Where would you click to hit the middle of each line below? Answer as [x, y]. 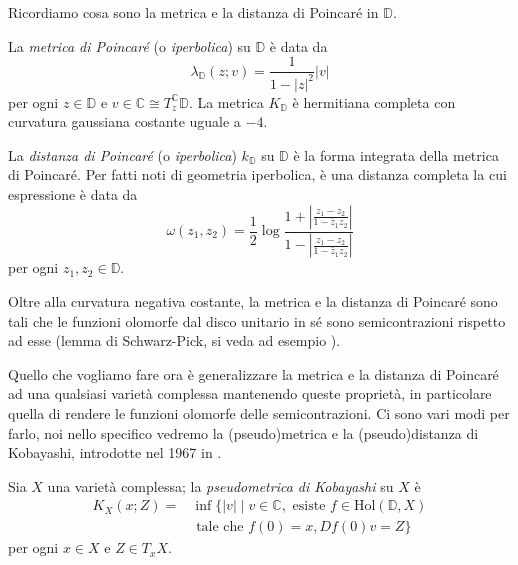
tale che [220, 527]
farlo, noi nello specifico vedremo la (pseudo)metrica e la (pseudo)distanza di [243, 432]
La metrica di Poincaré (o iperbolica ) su [129, 45]
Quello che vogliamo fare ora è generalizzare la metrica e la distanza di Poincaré [253, 373]
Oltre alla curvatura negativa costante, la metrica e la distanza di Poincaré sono [253, 301]
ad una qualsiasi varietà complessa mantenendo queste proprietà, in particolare [250, 393]
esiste [309, 506]
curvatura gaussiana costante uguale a [124, 121]
